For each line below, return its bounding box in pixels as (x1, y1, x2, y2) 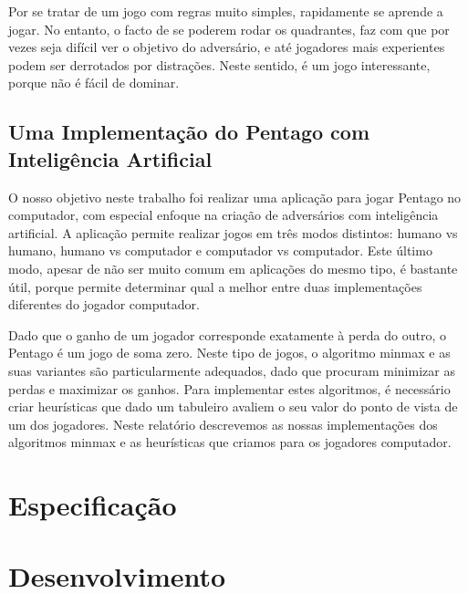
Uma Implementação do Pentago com (8, 118, 370, 146)
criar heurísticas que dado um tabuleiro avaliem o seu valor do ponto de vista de (8, 397, 458, 416)
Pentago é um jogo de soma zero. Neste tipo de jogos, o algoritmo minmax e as (8, 343, 451, 362)
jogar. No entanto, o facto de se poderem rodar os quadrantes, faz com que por (8, 19, 450, 38)
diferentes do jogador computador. (8, 295, 200, 314)
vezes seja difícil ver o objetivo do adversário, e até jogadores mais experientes (8, 37, 445, 57)
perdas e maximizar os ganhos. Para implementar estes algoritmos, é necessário (8, 379, 451, 398)
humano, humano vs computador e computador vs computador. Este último (8, 241, 432, 260)
